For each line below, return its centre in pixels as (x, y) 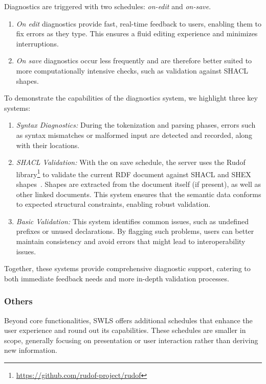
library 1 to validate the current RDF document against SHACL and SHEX (134, 173)
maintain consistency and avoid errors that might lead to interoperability (131, 241)
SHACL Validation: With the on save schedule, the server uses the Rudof (131, 162)
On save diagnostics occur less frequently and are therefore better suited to (134, 61)
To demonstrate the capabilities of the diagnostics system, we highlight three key (131, 98)
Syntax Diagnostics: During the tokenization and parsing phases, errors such (136, 125)
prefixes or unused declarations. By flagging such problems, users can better (135, 231)
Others (18, 301)
